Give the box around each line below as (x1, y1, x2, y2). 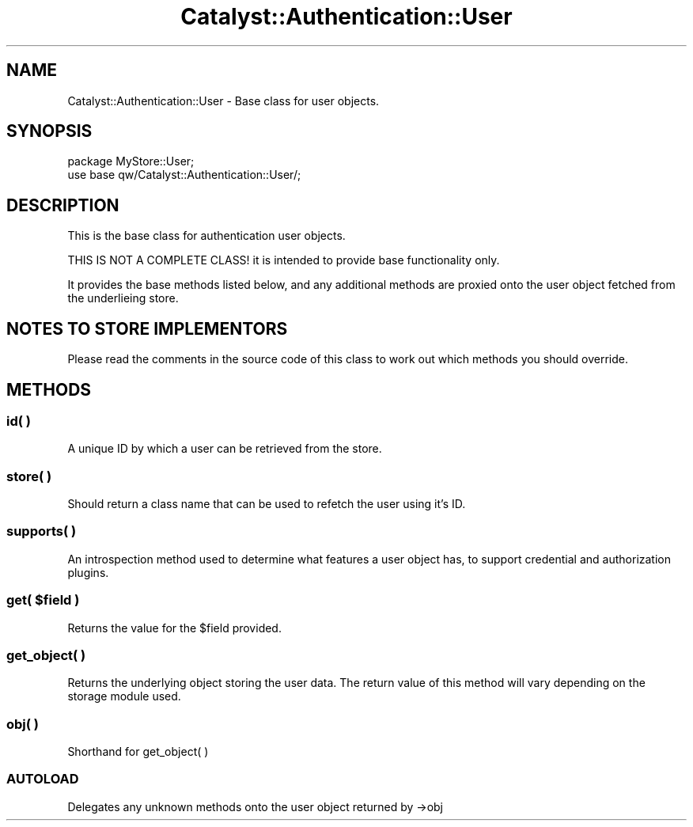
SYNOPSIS (6, 121, 93, 142)
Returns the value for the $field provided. (67, 620, 282, 635)
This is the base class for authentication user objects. (67, 229, 346, 243)
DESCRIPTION (6, 195, 119, 215)
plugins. (67, 565, 109, 579)
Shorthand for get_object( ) (67, 745, 209, 759)
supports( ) (6, 523, 77, 540)
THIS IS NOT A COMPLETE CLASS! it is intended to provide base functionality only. (67, 253, 500, 267)
